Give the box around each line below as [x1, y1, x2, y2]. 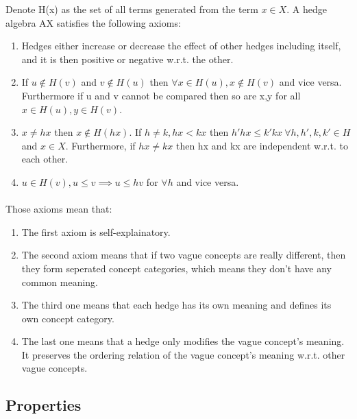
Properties [5, 394, 82, 416]
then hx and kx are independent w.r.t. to [175, 138, 348, 152]
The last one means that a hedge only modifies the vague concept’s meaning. [21, 334, 345, 348]
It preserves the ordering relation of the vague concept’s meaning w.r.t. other [21, 347, 345, 361]
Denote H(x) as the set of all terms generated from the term [5, 2, 258, 16]
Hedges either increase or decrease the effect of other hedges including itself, [21, 38, 341, 53]
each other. [21, 152, 69, 166]
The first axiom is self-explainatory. [21, 224, 171, 239]
